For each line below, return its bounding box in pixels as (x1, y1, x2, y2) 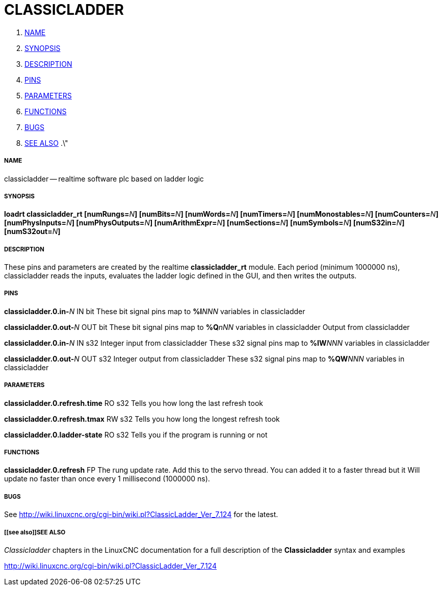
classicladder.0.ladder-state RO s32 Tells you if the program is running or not (4, 430, 268, 439)
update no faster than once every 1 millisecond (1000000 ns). (4, 474, 210, 483)
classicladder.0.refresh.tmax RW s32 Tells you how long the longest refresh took (4, 414, 280, 423)
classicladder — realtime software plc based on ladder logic (4, 174, 204, 183)
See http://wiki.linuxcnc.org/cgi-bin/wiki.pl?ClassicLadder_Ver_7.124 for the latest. (4, 510, 278, 519)
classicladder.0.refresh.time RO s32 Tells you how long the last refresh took (4, 398, 263, 407)
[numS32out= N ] (4, 227, 61, 236)
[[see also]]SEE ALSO (4, 528, 66, 536)
